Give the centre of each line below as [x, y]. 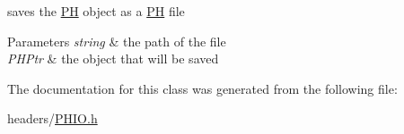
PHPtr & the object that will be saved [113, 59]
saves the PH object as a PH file [96, 11]
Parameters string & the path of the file [117, 41]
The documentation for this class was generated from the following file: [202, 88]
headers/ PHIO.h [53, 118]
